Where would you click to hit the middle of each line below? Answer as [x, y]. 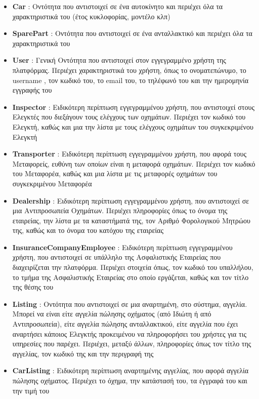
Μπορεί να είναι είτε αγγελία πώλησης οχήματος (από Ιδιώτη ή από [112, 314]
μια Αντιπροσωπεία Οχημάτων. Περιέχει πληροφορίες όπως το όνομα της [120, 210]
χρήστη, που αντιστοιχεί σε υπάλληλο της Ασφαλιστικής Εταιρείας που [117, 257]
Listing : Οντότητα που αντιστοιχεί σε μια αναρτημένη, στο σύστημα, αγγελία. [130, 304]
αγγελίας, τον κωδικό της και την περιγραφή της [83, 353]
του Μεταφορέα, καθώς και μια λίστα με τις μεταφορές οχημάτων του [115, 173]
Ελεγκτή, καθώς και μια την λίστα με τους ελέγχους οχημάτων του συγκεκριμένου [133, 126]
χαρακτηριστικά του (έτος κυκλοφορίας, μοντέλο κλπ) [91, 16]
